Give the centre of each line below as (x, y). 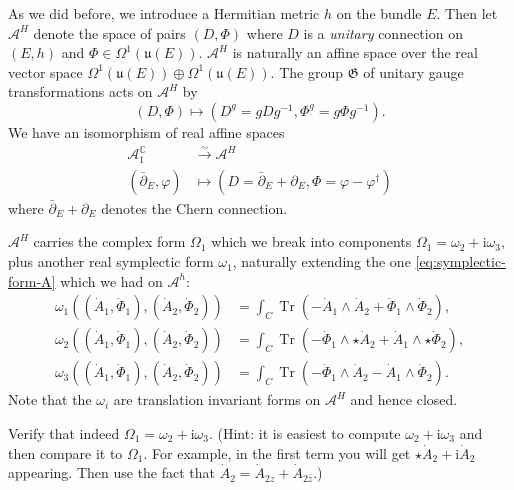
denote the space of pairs (109, 32)
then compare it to (65, 452)
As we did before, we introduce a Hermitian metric (164, 13)
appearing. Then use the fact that (112, 472)
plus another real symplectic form (111, 261)
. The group (306, 71)
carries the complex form (109, 241)
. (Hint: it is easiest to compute (304, 432)
